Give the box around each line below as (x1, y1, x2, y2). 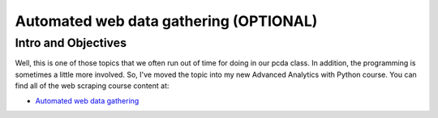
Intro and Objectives (15, 36, 127, 50)
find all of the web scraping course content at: (15, 81, 170, 91)
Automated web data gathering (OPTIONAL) (15, 12, 318, 30)
